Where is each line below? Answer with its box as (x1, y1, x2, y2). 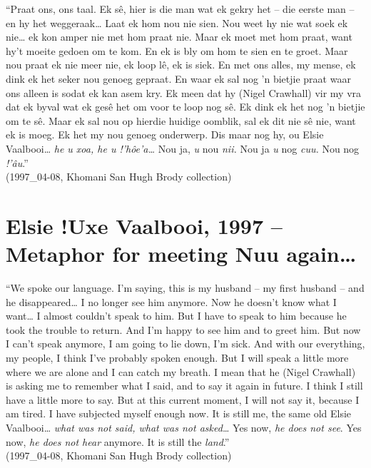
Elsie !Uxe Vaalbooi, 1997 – (6, 210, 283, 240)
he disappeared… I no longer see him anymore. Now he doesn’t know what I (6, 294, 337, 309)
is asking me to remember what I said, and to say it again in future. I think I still (6, 378, 363, 393)
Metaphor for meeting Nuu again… (6, 239, 357, 268)
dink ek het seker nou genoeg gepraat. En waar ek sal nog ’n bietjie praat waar (6, 71, 351, 86)
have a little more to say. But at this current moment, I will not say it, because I (6, 392, 360, 407)
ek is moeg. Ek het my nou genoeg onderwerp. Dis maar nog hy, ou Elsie (6, 127, 324, 142)
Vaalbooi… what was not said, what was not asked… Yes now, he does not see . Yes (6, 419, 362, 434)
